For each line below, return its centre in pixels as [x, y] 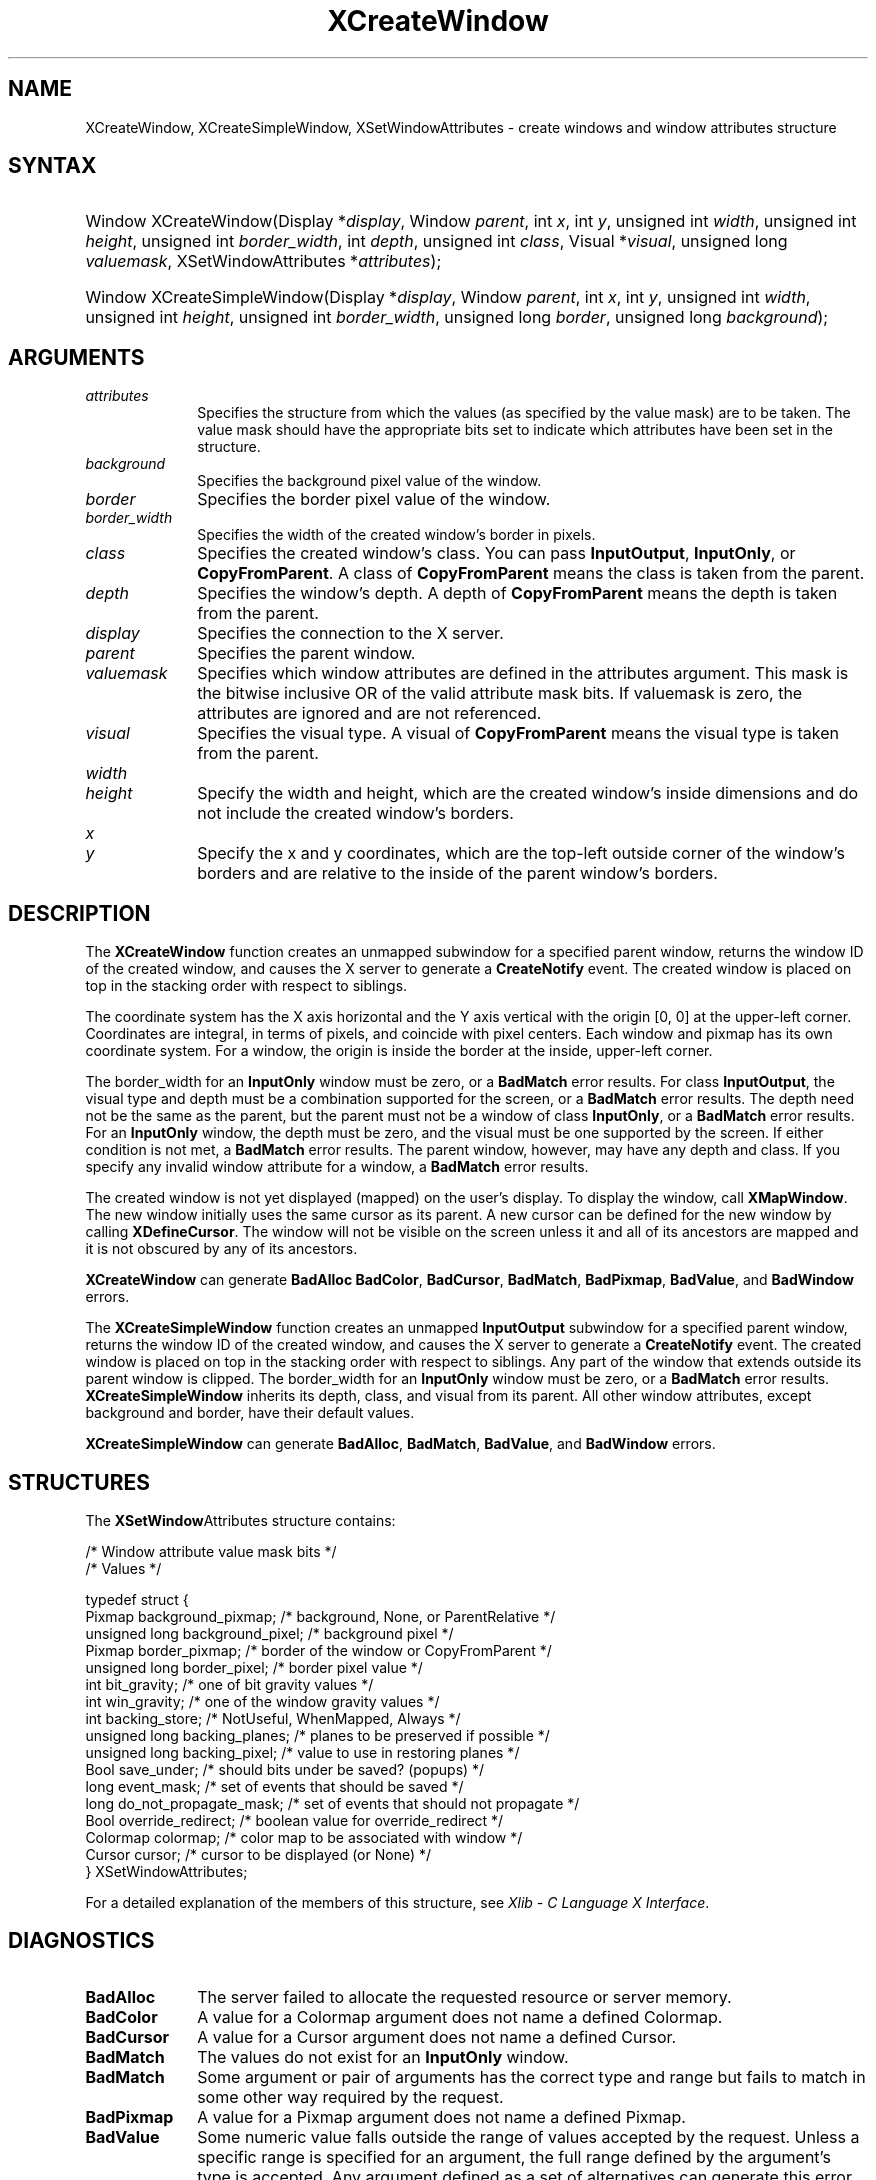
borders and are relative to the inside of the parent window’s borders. [457, 873]
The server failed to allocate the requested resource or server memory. [464, 1996]
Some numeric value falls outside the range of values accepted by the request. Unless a [528, 2136]
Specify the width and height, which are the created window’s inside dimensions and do [528, 793]
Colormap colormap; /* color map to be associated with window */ [304, 1837]
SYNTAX [52, 166]
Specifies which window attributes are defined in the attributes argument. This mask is [523, 673]
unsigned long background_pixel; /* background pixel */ [269, 1633]
